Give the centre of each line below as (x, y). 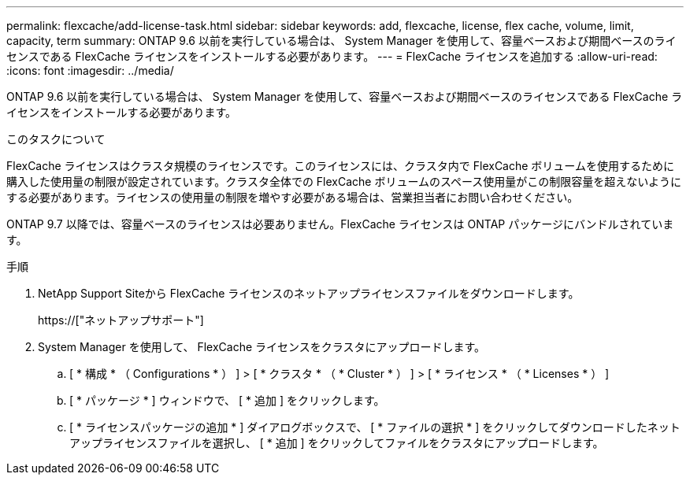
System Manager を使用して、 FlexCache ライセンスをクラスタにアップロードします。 (262, 347)
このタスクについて (56, 139)
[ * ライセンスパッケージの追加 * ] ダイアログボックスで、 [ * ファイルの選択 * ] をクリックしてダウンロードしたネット (375, 427)
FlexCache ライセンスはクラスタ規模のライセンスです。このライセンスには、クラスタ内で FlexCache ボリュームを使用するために (340, 166)
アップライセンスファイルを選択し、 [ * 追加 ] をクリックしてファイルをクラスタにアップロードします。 (337, 443)
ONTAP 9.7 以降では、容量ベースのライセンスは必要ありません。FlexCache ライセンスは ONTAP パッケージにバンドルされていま (340, 224)
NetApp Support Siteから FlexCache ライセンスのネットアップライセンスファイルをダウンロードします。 (309, 293)
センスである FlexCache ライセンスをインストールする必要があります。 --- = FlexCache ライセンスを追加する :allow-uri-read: (332, 56)
